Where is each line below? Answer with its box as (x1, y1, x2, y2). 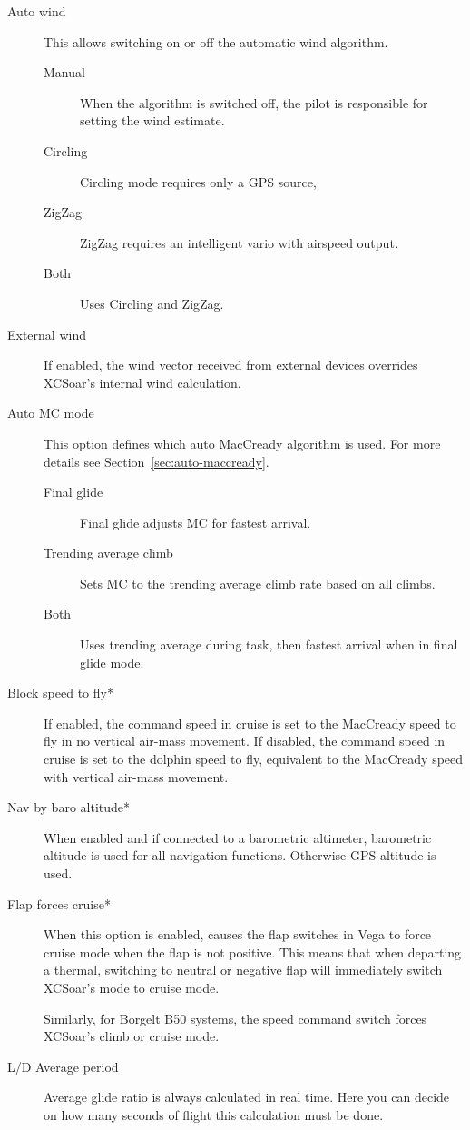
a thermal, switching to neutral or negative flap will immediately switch (44, 960, 443, 979)
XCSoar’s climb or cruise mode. (44, 1026, 220, 1046)
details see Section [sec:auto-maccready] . (44, 451, 269, 471)
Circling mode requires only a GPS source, (80, 172, 317, 191)
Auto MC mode (7, 403, 94, 422)
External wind (7, 324, 86, 343)
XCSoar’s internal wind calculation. (44, 372, 241, 392)
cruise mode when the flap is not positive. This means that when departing (44, 942, 462, 961)
